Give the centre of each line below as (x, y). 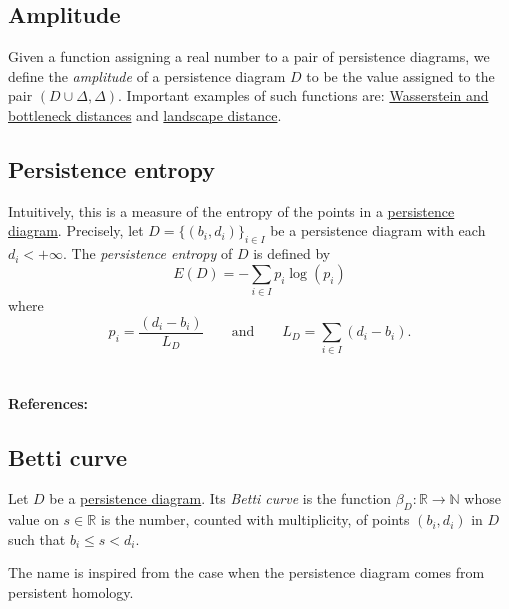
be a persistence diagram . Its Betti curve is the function (220, 498)
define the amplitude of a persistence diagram (147, 75)
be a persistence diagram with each (378, 230)
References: (48, 402)
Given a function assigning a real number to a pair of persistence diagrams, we (249, 56)
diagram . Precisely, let (76, 230)
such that (37, 538)
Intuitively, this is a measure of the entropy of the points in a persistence (231, 210)
